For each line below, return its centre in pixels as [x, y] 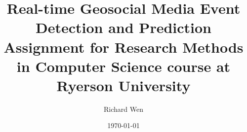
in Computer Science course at [123, 66]
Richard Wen [123, 109]
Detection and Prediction [123, 27]
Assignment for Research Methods [123, 47]
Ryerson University [123, 85]
